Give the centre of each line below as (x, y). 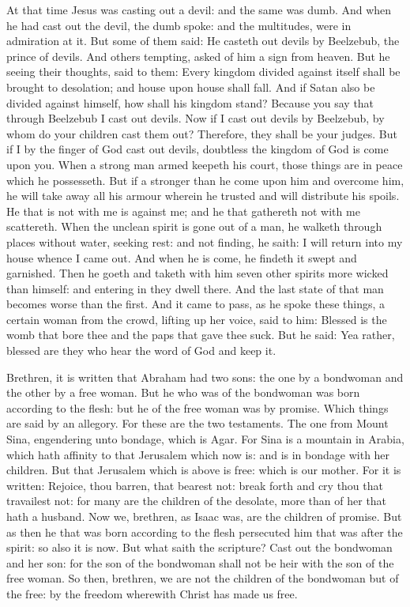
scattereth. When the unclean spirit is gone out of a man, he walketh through (194, 226)
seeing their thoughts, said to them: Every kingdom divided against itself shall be (203, 72)
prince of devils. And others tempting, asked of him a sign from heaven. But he (198, 56)
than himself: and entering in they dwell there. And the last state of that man (195, 288)
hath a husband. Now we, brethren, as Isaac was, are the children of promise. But (204, 516)
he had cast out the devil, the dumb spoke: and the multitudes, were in (179, 25)
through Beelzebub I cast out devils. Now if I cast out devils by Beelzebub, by (196, 118)
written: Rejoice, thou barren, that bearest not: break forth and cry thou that (195, 485)
